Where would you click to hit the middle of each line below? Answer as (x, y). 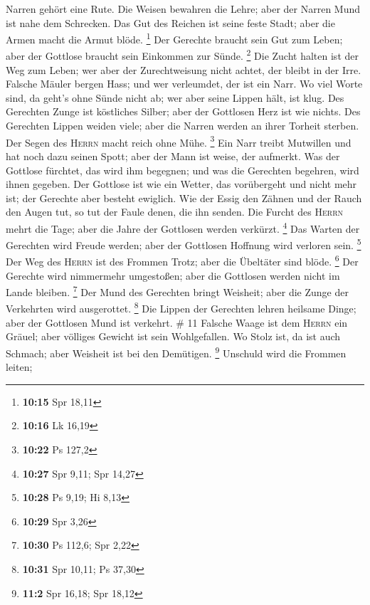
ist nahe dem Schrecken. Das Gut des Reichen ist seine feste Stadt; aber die (170, 22)
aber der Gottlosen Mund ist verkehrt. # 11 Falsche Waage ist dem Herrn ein (177, 322)
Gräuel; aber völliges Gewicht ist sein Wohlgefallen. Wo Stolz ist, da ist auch (173, 336)
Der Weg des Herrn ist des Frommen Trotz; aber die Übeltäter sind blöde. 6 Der (182, 261)
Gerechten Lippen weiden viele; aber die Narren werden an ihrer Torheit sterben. (183, 126)
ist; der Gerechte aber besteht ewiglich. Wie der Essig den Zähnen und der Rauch (184, 198)
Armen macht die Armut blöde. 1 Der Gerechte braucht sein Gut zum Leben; (174, 38)
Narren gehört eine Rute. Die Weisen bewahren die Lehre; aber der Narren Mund (183, 9)
